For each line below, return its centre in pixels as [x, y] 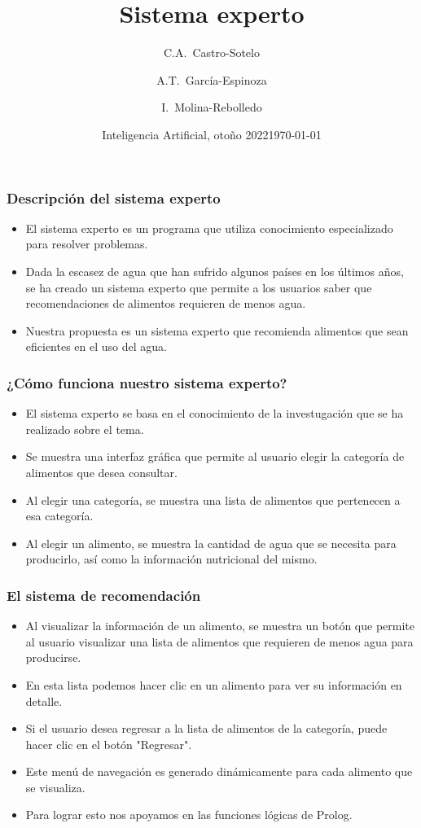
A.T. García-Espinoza [212, 79]
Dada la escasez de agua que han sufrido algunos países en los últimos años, [215, 271]
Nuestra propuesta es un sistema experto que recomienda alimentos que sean [217, 330]
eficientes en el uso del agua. [96, 346]
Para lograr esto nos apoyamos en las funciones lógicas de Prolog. [189, 815]
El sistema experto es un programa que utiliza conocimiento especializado [209, 228]
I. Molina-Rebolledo [212, 107]
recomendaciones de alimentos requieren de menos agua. [166, 303]
